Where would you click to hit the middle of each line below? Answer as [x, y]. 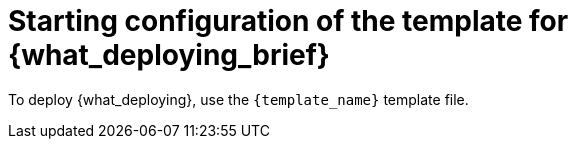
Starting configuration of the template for [288, 21]
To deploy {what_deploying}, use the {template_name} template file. [238, 99]
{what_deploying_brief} [169, 55]
